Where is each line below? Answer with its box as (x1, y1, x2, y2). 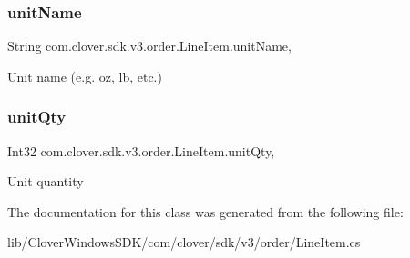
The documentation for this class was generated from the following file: (7, 202, 404, 221)
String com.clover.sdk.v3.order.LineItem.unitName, (7, 36, 292, 55)
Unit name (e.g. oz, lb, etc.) (7, 66, 162, 85)
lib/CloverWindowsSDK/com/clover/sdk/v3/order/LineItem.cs (7, 233, 361, 252)
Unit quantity (7, 172, 84, 191)
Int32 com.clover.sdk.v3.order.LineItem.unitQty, (7, 141, 275, 160)
